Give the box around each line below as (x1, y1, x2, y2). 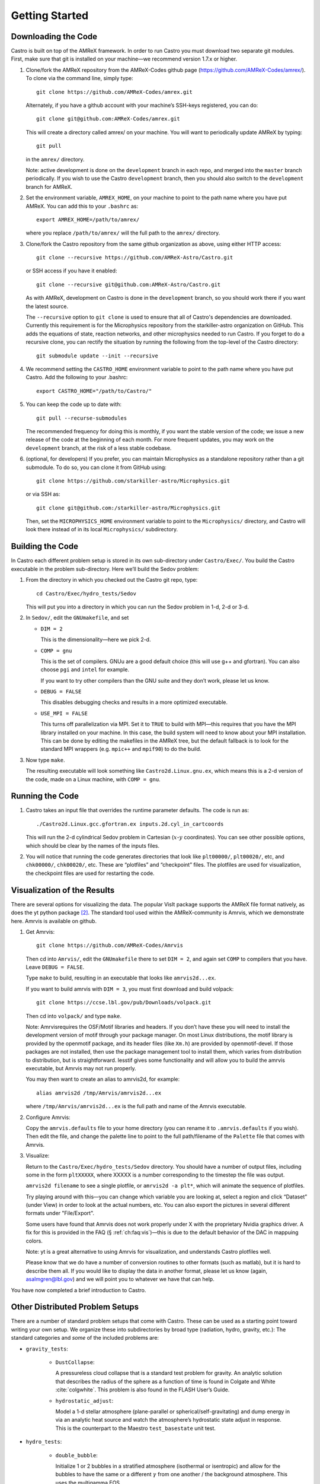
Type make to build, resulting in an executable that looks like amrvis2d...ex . (25, 974, 216, 982)
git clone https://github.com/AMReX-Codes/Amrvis (36, 942, 184, 949)
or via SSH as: (25, 490, 60, 498)
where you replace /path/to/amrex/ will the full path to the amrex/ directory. (25, 229, 220, 237)
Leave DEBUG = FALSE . (25, 963, 85, 971)
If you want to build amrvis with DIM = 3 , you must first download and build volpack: (25, 985, 234, 992)
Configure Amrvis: (25, 1114, 71, 1121)
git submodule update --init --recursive (36, 352, 158, 359)
